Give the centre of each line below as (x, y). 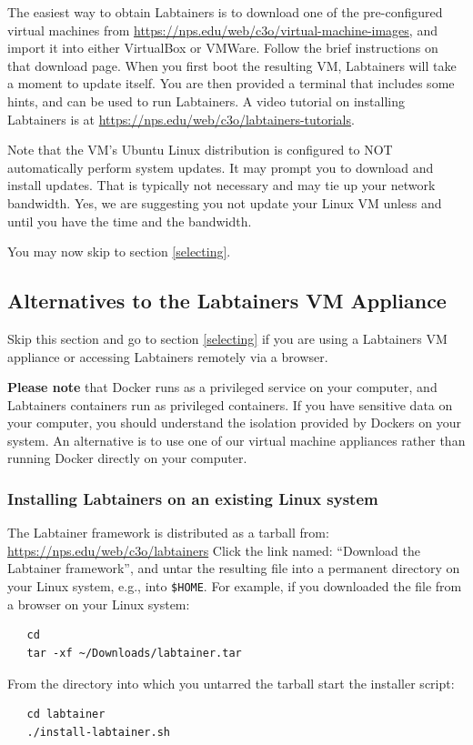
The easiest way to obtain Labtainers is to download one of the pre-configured (225, 12)
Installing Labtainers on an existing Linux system (193, 498)
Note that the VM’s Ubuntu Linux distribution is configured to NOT (200, 150)
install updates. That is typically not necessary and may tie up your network (221, 185)
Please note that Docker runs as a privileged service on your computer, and (222, 387)
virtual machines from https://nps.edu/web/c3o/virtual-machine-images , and (222, 30)
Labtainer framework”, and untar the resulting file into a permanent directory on (234, 568)
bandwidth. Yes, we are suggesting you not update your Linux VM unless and (225, 202)
